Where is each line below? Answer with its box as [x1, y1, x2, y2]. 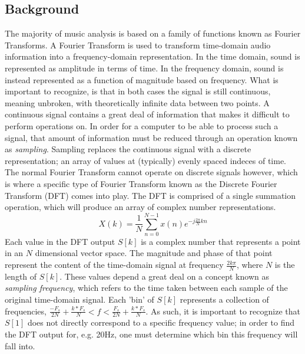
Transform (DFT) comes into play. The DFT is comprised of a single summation [5, 189, 296, 201]
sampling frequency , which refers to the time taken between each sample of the [5, 281, 288, 294]
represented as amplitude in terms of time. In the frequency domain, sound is [5, 61, 284, 74]
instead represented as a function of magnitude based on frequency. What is [5, 73, 279, 86]
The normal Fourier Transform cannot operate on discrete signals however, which [5, 166, 298, 178]
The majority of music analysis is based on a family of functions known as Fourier [5, 27, 301, 40]
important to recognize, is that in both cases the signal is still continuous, [5, 85, 271, 97]
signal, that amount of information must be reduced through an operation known [5, 131, 298, 143]
